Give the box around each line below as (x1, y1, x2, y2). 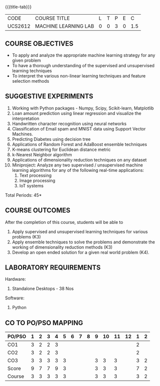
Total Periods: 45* (5, 192, 42, 198)
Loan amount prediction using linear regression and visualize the (12, 110, 142, 116)
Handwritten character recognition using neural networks (12, 121, 127, 127)
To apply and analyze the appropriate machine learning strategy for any (12, 53, 156, 58)
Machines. (12, 131, 33, 137)
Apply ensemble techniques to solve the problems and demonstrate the (12, 239, 155, 245)
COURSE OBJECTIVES (5, 39, 74, 48)
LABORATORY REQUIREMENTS (5, 263, 101, 272)
